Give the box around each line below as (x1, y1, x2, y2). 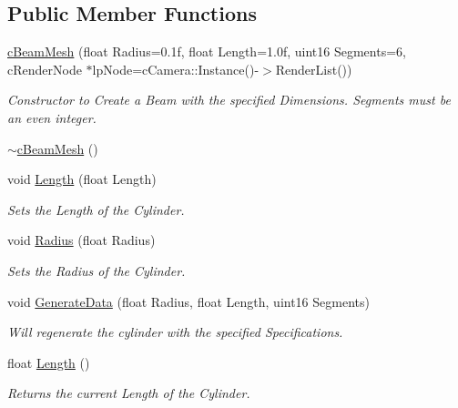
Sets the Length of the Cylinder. (7, 199, 185, 219)
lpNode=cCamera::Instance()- (92, 59, 260, 78)
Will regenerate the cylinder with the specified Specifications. (7, 322, 343, 342)
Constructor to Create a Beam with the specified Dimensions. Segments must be (7, 90, 451, 109)
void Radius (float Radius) (7, 230, 156, 250)
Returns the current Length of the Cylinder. (7, 383, 250, 403)
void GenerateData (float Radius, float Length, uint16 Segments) (7, 291, 370, 311)
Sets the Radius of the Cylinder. (7, 260, 186, 280)
